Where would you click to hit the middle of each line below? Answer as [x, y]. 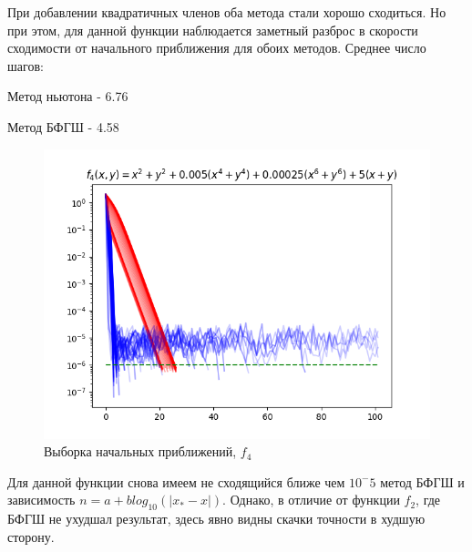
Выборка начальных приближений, [140, 451]
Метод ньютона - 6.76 [68, 96]
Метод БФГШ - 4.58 [63, 126]
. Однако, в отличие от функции [311, 500]
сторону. [31, 536]
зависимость [41, 500]
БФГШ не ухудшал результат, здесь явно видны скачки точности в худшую [216, 519]
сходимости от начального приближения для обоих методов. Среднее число [217, 48]
